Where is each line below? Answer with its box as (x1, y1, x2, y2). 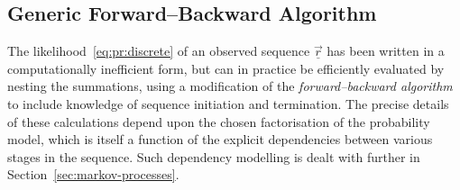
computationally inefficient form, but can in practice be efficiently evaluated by (7, 59, 445, 77)
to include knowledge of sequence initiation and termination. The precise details (7, 94, 449, 113)
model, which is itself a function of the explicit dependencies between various (7, 130, 433, 149)
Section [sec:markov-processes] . (7, 165, 179, 184)
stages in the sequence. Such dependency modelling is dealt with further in (7, 147, 420, 166)
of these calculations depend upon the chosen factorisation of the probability (7, 112, 430, 131)
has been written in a (327, 41, 445, 60)
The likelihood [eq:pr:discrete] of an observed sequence (7, 41, 310, 60)
